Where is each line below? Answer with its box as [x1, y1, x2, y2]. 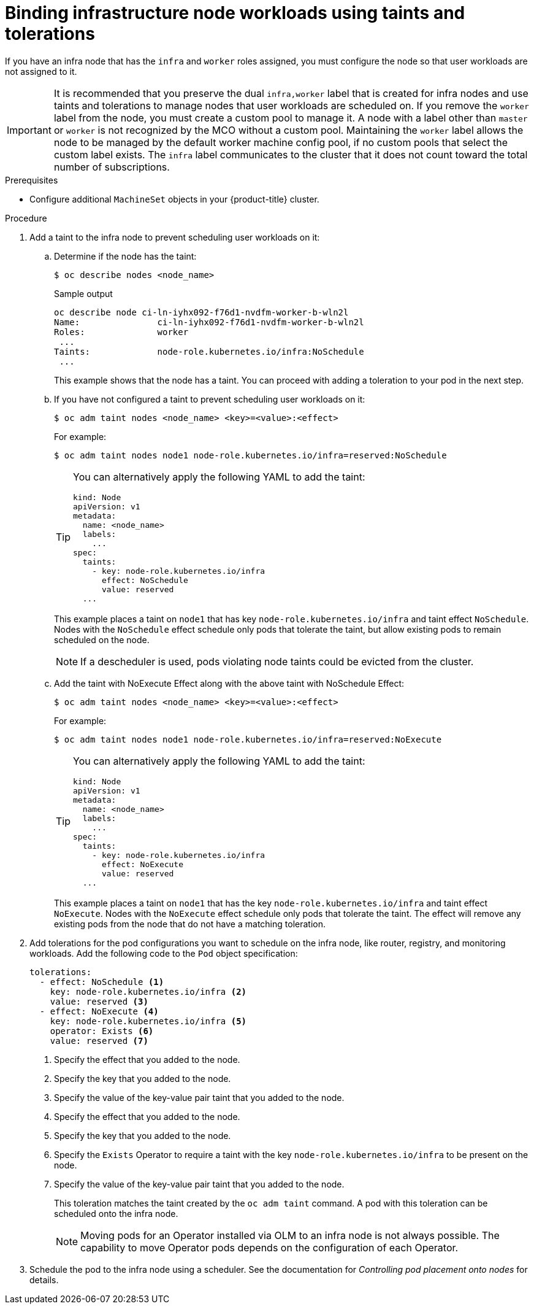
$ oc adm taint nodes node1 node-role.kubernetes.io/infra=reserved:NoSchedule [54, 450, 447, 460]
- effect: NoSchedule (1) [39, 976, 164, 987]
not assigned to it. [5, 66, 77, 77]
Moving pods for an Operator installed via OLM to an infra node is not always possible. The [80, 1229, 500, 1241]
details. [29, 1274, 59, 1285]
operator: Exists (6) [50, 1025, 154, 1036]
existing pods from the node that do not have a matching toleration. [54, 918, 326, 929]
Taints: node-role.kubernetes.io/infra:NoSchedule [54, 346, 364, 357]
